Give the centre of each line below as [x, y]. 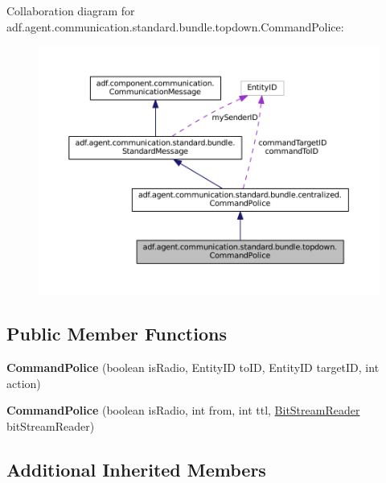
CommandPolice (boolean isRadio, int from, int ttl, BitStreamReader [183, 410]
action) [24, 383]
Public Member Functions [117, 334]
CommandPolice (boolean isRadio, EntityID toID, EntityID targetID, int [193, 367]
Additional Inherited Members [136, 469]
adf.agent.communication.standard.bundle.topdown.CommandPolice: [175, 26]
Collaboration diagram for [71, 10]
